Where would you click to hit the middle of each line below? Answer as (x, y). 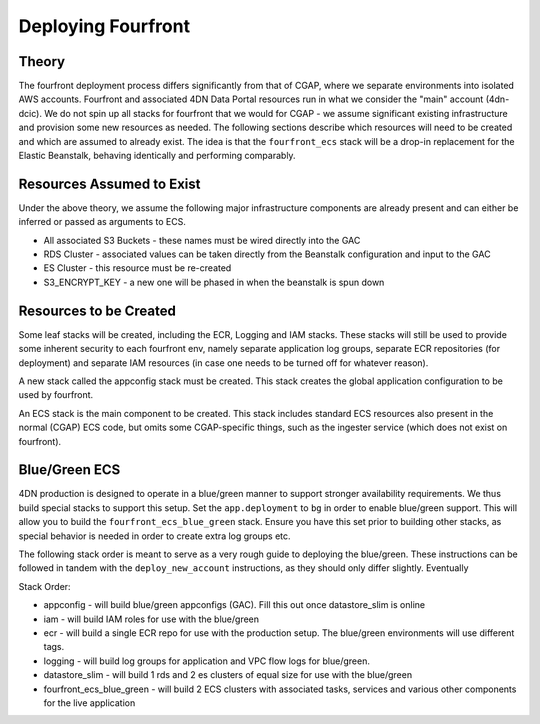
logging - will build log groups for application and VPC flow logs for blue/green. (206, 661)
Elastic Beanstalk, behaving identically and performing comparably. (157, 156)
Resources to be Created (97, 310)
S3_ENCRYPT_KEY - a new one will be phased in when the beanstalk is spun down (214, 282)
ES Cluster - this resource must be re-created (137, 268)
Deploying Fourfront (104, 26)
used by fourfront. (56, 395)
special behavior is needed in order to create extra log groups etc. (154, 536)
